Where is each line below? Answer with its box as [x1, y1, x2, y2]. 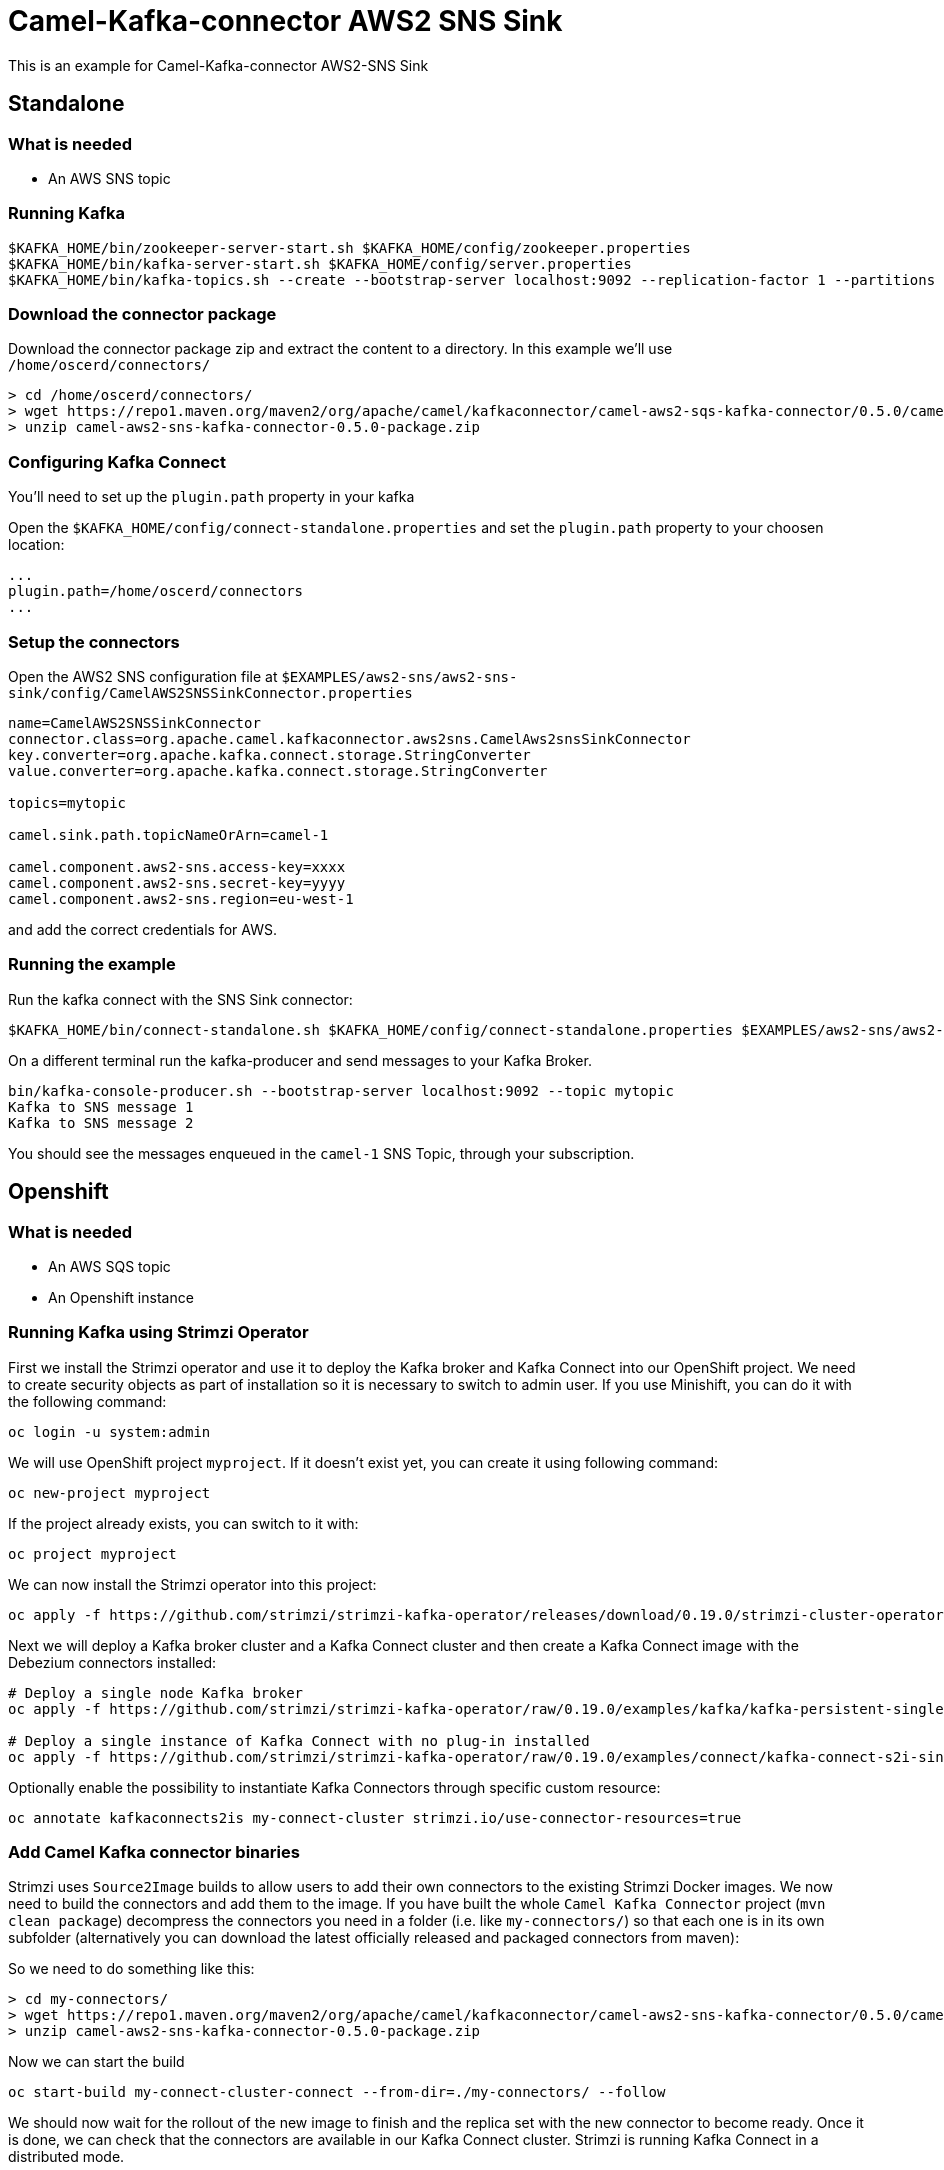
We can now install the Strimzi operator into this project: [8, 1575, 377, 1593]
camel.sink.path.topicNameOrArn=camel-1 [8, 826, 329, 843]
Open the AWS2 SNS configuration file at [8, 667, 278, 685]
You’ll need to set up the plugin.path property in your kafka [8, 488, 415, 506]
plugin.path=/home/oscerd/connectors [8, 583, 304, 600]
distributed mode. [8, 2148, 125, 2166]
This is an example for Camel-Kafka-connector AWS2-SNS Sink [8, 56, 429, 74]
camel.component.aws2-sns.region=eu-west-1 [8, 890, 354, 907]
